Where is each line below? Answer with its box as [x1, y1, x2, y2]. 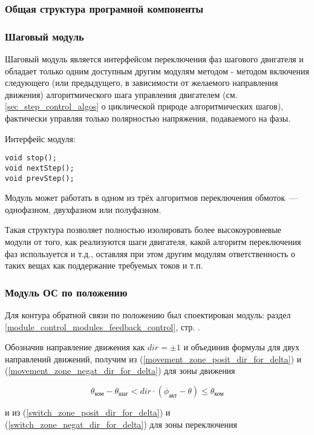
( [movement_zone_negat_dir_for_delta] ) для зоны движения [5, 364, 235, 377]
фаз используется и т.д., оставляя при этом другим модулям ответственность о [5, 247, 295, 260]
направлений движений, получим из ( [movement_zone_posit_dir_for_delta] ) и [5, 352, 302, 365]
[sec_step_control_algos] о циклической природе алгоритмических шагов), [5, 100, 284, 113]
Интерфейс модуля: [5, 132, 76, 145]
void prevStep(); [5, 174, 74, 183]
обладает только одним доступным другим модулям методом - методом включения [5, 64, 309, 77]
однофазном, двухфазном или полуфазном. [5, 203, 162, 215]
